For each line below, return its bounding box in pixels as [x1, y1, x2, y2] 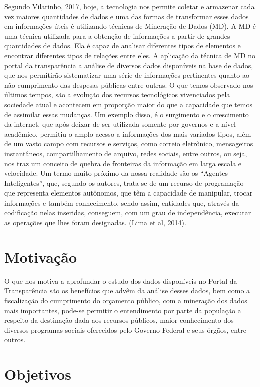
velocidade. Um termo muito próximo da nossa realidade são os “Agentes [4, 168, 228, 178]
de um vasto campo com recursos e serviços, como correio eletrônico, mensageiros [4, 138, 253, 149]
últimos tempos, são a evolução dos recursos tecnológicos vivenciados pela [4, 89, 230, 100]
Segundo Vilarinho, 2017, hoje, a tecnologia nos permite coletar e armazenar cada [4, 1, 255, 11]
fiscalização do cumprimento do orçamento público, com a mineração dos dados [4, 295, 247, 305]
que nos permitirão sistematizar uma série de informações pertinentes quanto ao [4, 70, 249, 80]
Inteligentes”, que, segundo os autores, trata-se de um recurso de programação [4, 177, 244, 188]
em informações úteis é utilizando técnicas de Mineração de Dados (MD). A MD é [4, 21, 256, 31]
